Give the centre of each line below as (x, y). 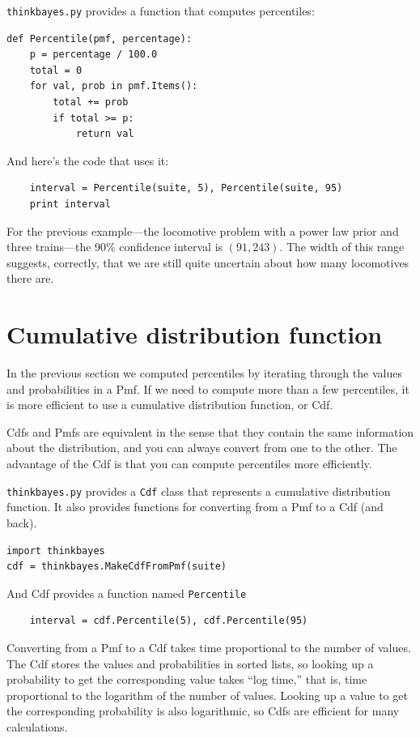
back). (22, 522)
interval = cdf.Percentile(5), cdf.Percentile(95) (169, 621)
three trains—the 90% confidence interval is (115, 247)
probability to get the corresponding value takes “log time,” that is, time (187, 679)
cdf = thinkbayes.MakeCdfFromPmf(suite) (117, 567)
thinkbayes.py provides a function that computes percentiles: (161, 11)
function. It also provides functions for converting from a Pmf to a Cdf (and (195, 507)
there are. (30, 278)
